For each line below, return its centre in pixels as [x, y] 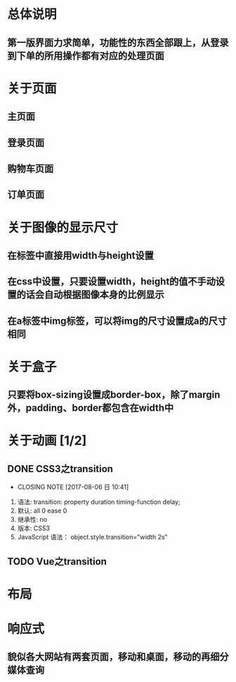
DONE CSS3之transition [60, 469]
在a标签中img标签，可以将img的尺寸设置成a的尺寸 [117, 321]
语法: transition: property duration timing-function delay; [99, 502]
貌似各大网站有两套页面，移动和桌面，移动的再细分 [118, 657]
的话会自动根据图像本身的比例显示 [90, 295]
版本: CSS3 [34, 528]
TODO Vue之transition [57, 562]
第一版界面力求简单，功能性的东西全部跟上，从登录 [118, 42]
